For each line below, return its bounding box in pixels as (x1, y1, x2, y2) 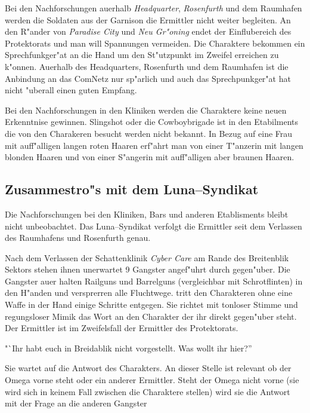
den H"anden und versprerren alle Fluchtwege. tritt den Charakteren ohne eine (5, 286, 293, 299)
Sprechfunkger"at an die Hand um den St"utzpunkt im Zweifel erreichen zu (5, 48, 279, 61)
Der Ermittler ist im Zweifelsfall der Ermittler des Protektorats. (5, 322, 238, 334)
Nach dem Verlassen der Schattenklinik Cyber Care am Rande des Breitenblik (5, 251, 289, 264)
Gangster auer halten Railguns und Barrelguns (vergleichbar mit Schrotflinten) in (5, 274, 303, 287)
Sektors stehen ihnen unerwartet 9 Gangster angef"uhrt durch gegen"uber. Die (5, 263, 290, 276)
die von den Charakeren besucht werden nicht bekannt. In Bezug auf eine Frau (5, 127, 293, 139)
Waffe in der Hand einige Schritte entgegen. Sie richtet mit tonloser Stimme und (5, 298, 298, 311)
